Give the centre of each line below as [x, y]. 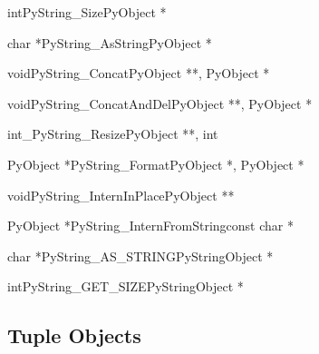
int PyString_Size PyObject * [87, 12]
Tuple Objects [74, 335]
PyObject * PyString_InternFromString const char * [150, 226]
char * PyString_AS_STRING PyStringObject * [140, 256]
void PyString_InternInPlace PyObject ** [121, 195]
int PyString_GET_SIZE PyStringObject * [126, 286]
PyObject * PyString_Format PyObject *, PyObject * [156, 164]
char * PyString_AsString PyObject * [110, 42]
